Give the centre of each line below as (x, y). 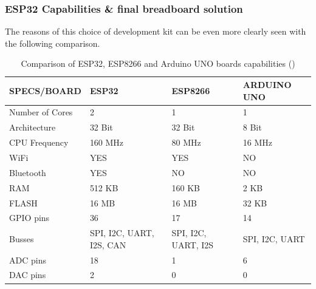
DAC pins (28, 275)
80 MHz (186, 142)
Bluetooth (28, 172)
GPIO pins (29, 218)
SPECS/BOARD (45, 90)
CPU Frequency (39, 142)
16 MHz (257, 142)
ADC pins (28, 260)
